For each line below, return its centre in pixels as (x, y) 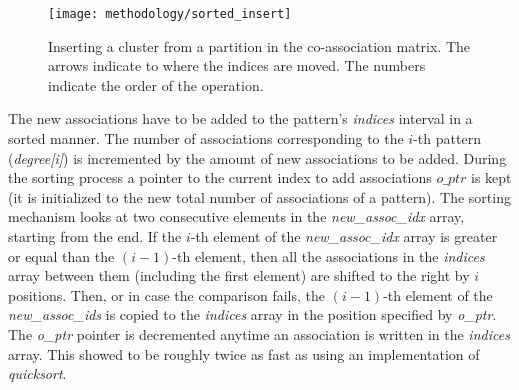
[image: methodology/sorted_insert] (170, 14)
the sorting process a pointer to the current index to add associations (220, 177)
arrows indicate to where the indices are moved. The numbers (237, 65)
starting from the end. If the (95, 236)
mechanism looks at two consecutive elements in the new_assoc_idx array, (236, 216)
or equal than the (61, 255)
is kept (491, 177)
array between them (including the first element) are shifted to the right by (239, 275)
